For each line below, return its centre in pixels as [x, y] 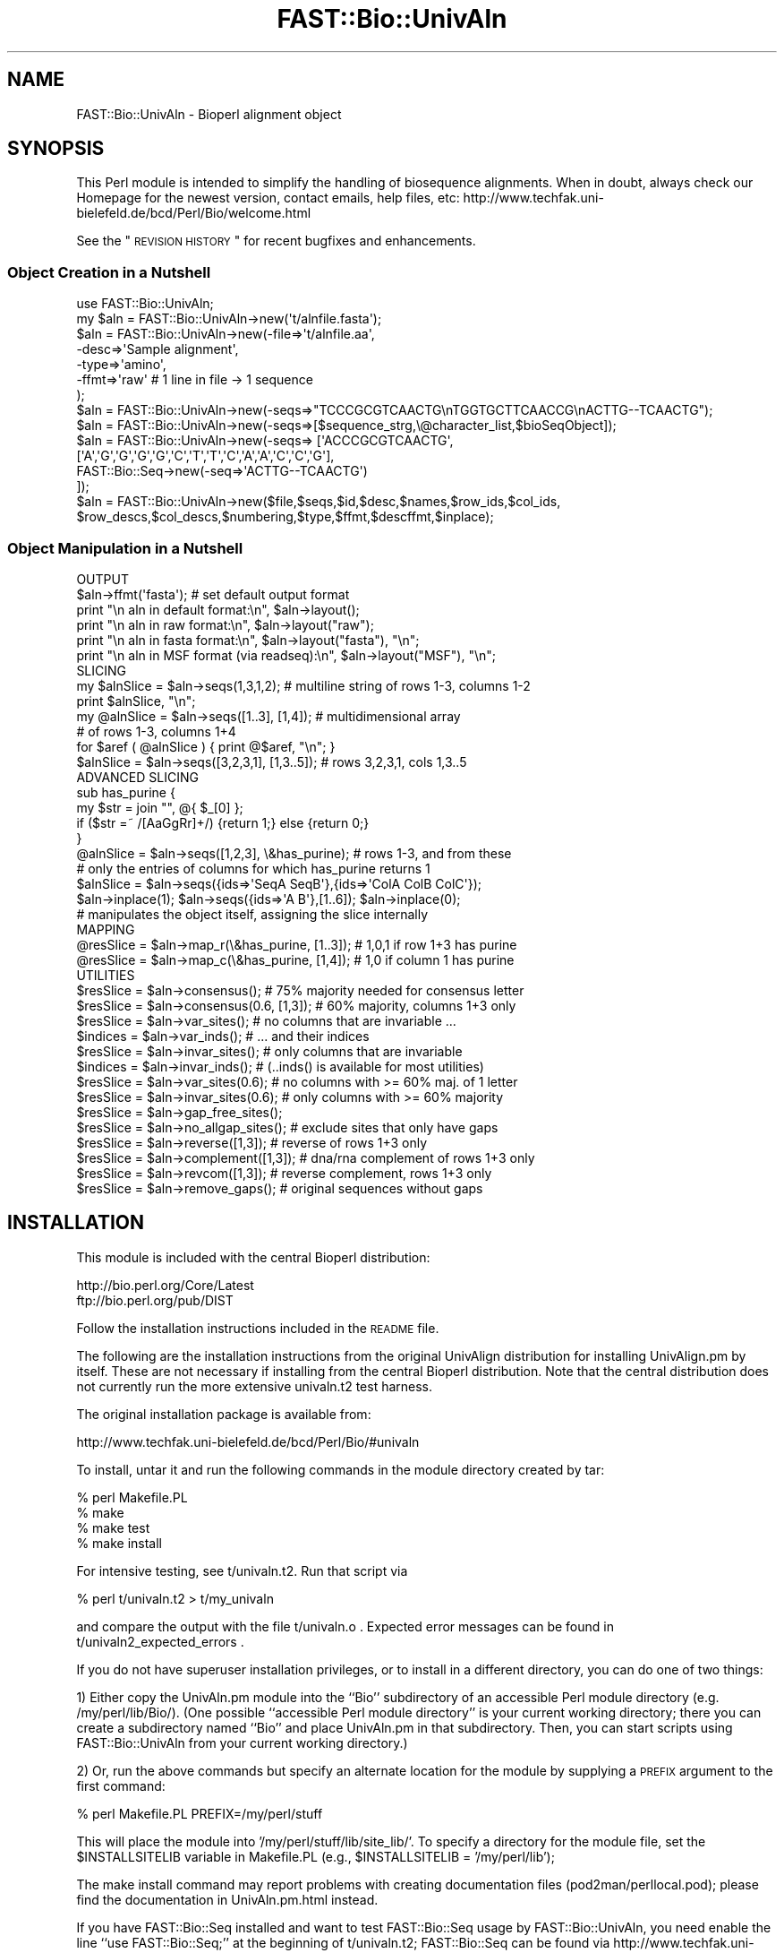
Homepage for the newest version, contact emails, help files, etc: [268, 198]
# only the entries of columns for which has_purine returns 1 [253, 868]
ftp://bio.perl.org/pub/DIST [155, 1300]
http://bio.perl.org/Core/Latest [165, 1285]
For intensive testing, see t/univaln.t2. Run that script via [242, 1570]
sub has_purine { [126, 792]
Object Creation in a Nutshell [109, 272]
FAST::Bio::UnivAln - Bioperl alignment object [209, 114]
